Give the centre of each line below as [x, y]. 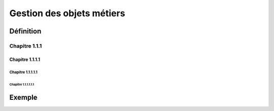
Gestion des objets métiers [67, 13]
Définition [25, 31]
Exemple [23, 98]
